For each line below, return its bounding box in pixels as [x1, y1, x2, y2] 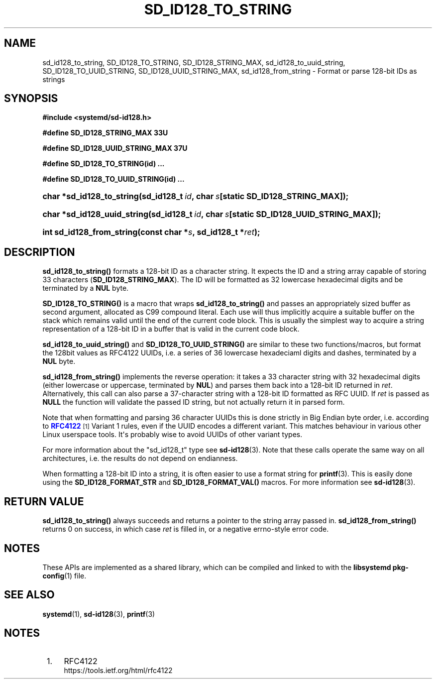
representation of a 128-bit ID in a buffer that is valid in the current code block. [42, 325, 300, 334]
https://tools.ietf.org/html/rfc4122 [64, 666, 173, 675]
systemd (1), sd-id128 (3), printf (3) [42, 609, 155, 618]
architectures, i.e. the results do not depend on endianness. [42, 454, 238, 463]
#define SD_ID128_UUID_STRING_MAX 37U [42, 144, 188, 153]
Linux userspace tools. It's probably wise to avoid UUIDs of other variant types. [42, 430, 303, 439]
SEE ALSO [4, 588, 55, 601]
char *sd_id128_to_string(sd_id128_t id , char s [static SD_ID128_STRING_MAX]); [42, 191, 349, 202]
